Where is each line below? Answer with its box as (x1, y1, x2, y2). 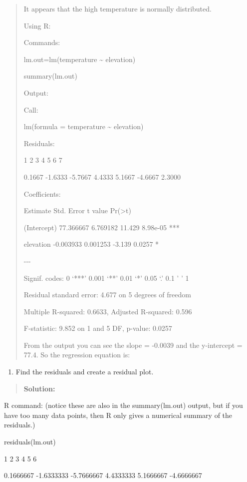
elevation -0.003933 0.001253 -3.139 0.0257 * (23, 239, 159, 249)
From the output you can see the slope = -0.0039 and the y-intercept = (23, 339, 243, 350)
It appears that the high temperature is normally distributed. (23, 4, 212, 14)
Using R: (23, 20, 51, 31)
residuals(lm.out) (4, 436, 56, 447)
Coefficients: (23, 188, 61, 199)
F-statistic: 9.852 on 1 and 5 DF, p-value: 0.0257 (23, 323, 172, 333)
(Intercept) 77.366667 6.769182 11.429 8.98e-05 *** (23, 222, 180, 232)
